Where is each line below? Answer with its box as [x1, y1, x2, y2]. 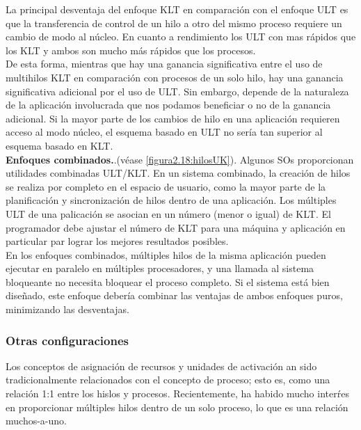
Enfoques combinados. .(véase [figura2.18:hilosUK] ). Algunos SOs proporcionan [6, 152, 354, 166]
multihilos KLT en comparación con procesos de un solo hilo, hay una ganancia [6, 70, 344, 84]
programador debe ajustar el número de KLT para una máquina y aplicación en [6, 220, 346, 234]
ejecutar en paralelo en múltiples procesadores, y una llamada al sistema [6, 261, 314, 276]
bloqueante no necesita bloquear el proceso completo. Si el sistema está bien [6, 274, 330, 289]
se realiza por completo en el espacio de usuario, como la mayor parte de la [6, 179, 326, 193]
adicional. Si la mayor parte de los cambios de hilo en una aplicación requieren [6, 111, 340, 125]
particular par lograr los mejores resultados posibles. [6, 234, 229, 248]
